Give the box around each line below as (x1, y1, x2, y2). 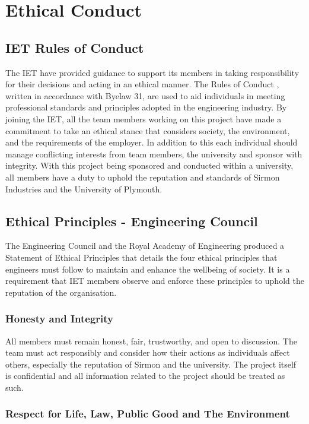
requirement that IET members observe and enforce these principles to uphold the (5, 274, 304, 287)
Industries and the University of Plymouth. (5, 182, 163, 195)
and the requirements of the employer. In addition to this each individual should (5, 136, 298, 148)
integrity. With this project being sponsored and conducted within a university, (5, 159, 294, 172)
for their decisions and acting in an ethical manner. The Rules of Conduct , (5, 78, 279, 90)
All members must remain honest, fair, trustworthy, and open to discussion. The (5, 334, 297, 347)
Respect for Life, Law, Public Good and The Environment (5, 406, 290, 421)
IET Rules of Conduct (5, 38, 144, 56)
